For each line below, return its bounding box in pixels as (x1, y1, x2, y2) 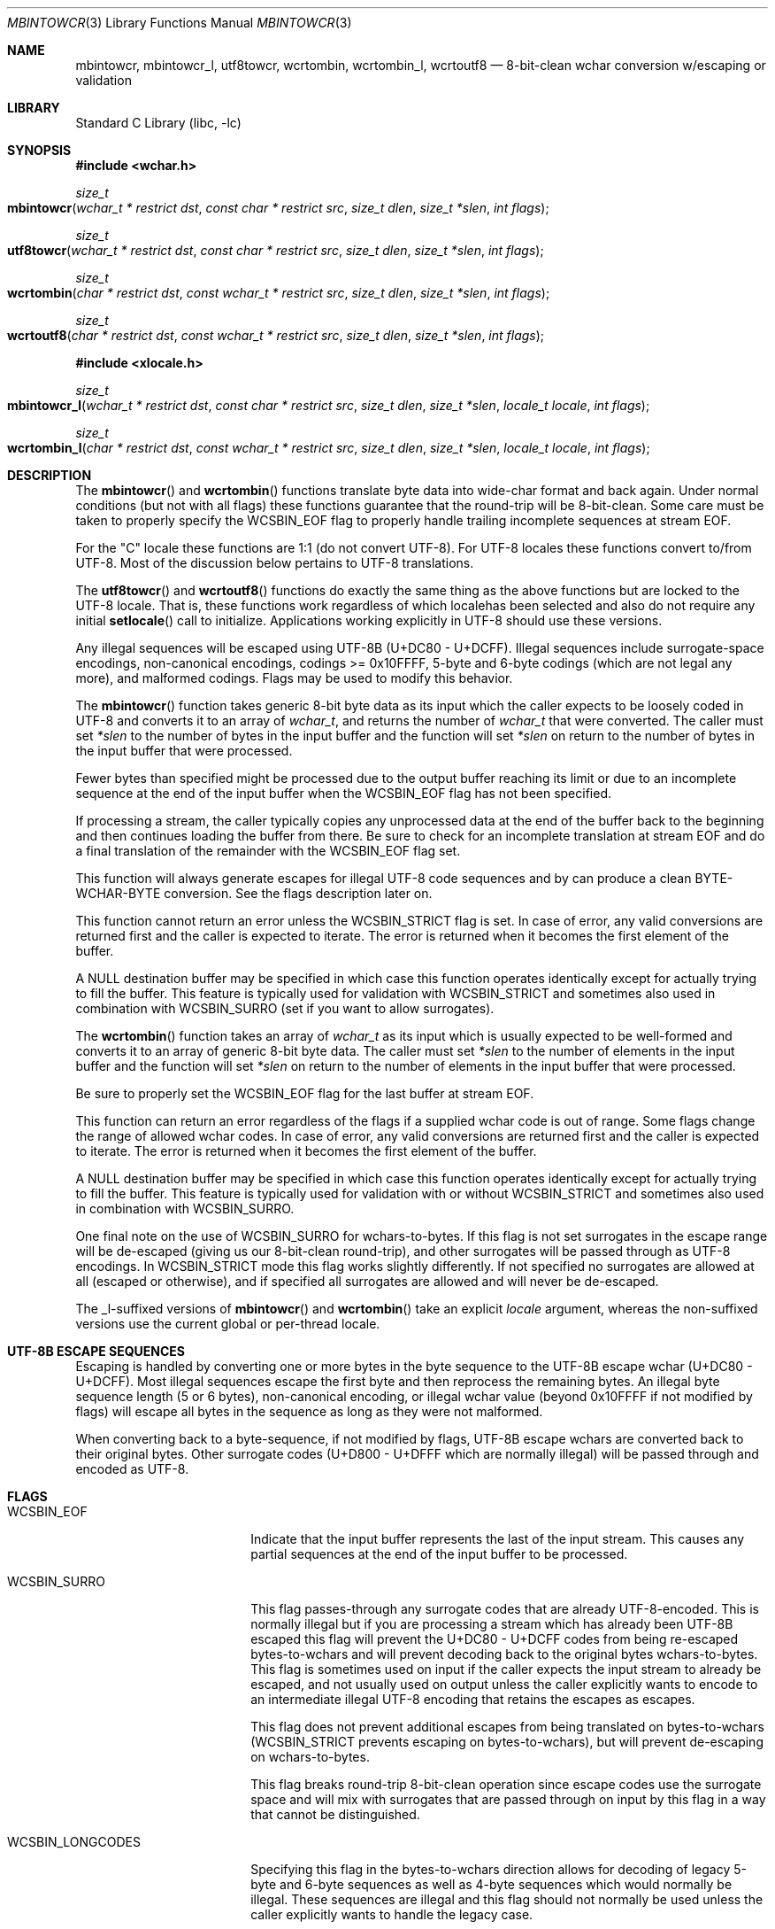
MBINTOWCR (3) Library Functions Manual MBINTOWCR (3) (7, 15, 352, 30)
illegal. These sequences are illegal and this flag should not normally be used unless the (250, 1892, 763, 1907)
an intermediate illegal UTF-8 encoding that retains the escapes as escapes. (250, 1692, 695, 1707)
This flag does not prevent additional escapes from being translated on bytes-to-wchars (250, 1719, 764, 1734)
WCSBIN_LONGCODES (7, 1834, 141, 1849)
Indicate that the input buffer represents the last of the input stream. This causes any (250, 1531, 745, 1546)
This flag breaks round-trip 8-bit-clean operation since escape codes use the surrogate (250, 1777, 762, 1792)
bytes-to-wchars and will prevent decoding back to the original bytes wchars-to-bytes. (250, 1646, 758, 1662)
